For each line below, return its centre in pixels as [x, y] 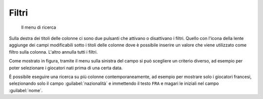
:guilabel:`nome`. [26, 90]
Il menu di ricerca [38, 27]
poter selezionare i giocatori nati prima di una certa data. [66, 68]
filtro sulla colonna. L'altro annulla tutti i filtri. [53, 52]
